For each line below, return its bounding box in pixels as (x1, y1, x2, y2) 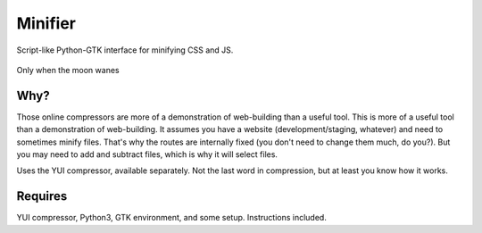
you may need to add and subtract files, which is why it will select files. (16, 149, 278, 160)
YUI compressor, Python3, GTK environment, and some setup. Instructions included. (16, 212, 328, 223)
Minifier (16, 13, 76, 33)
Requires (16, 188, 68, 204)
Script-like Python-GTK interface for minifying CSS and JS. (16, 45, 234, 55)
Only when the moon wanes (16, 64, 120, 75)
